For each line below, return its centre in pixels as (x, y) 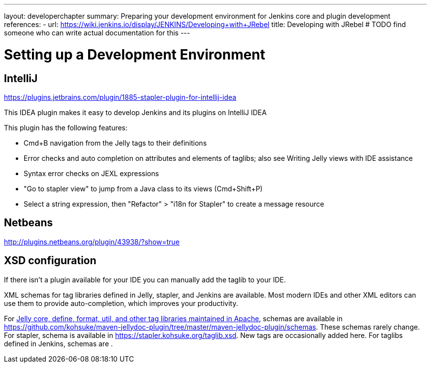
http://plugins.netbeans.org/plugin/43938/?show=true (92, 242)
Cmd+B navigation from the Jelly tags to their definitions (115, 143)
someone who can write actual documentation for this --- (97, 33)
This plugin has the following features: (66, 127)
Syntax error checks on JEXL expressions (91, 173)
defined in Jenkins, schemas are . (59, 343)
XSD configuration (50, 261)
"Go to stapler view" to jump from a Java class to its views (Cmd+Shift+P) (143, 188)
